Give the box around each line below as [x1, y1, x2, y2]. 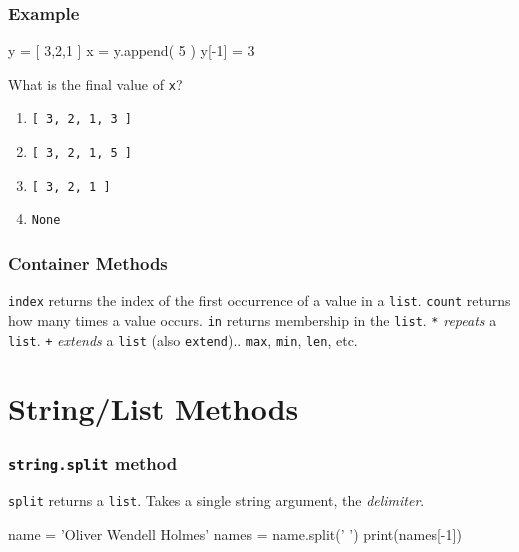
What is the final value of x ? [8, 73, 183, 94]
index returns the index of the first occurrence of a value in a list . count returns [8, 290, 511, 311]
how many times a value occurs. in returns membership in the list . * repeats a [8, 309, 497, 330]
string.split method [8, 450, 178, 475]
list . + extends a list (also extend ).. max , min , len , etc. [8, 329, 358, 350]
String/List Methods [8, 388, 299, 429]
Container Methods [8, 251, 168, 276]
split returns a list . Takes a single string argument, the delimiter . [8, 490, 425, 511]
